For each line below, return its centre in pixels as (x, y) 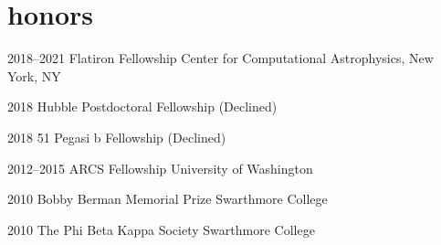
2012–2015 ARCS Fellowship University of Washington (160, 168)
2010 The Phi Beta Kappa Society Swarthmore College (161, 229)
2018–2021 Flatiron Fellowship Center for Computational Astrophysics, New (220, 58)
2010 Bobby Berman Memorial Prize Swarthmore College (168, 199)
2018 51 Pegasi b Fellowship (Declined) (117, 137)
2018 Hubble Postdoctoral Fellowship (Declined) (142, 107)
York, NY (34, 75)
